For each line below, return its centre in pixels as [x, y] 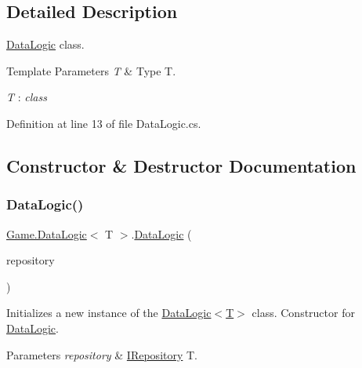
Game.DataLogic [47, 233]
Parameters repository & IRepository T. [102, 354]
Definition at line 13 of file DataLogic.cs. [104, 123]
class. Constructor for [303, 313]
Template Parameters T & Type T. [91, 70]
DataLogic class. [45, 44]
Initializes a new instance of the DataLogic [109, 313]
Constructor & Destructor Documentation [181, 165]
